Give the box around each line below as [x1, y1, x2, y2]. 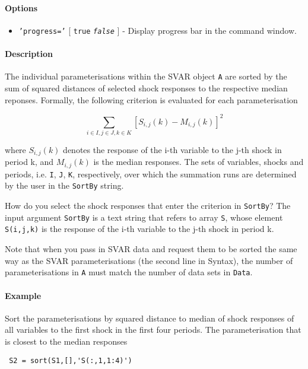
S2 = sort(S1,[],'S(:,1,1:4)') [9, 356, 132, 365]
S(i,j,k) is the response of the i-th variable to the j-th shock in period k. [5, 222, 274, 235]
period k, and [5, 155, 54, 168]
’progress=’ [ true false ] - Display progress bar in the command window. [18, 24, 297, 36]
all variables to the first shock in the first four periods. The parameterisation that [5, 323, 301, 336]
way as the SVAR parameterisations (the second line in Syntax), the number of [5, 254, 293, 266]
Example [5, 289, 42, 301]
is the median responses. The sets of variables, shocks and [93, 155, 304, 168]
